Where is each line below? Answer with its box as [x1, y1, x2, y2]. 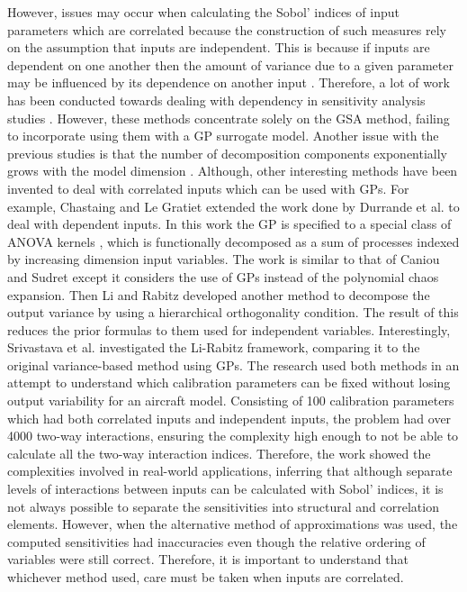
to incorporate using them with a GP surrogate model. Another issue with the [7, 126, 439, 145]
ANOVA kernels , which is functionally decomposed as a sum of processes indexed [7, 232, 460, 250]
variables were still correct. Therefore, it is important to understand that [7, 550, 409, 569]
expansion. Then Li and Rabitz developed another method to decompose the [7, 285, 430, 304]
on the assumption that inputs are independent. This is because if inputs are [7, 38, 430, 57]
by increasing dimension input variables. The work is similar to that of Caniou [7, 250, 440, 269]
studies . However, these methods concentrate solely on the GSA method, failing [7, 108, 450, 127]
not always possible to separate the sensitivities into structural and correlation [7, 496, 439, 515]
